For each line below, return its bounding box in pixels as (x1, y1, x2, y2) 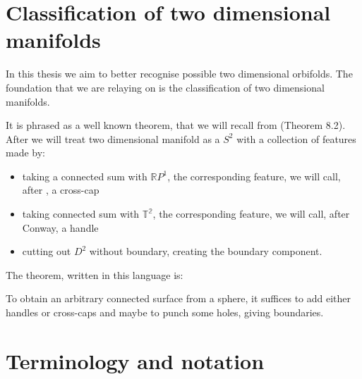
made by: (6, 145, 45, 160)
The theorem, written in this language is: (6, 267, 183, 282)
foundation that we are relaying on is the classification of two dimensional (6, 80, 325, 94)
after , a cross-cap (22, 182, 99, 197)
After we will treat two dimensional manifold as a (6, 131, 220, 146)
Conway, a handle (22, 220, 99, 235)
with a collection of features (236, 131, 356, 146)
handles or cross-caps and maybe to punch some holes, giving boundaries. (6, 305, 324, 320)
